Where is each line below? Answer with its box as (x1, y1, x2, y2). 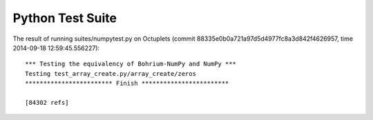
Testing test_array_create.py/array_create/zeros (25, 70, 197, 77)
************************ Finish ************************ (25, 79, 229, 88)
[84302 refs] (25, 99, 69, 106)
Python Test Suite (12, 10, 117, 26)
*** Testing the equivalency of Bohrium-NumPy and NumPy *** (25, 60, 236, 68)
